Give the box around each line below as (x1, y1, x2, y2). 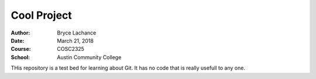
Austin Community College (57, 53, 122, 61)
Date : (11, 37, 25, 44)
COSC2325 (57, 46, 85, 53)
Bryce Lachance (57, 29, 97, 36)
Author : (11, 29, 30, 36)
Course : (11, 46, 32, 53)
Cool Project (11, 9, 73, 22)
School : (11, 53, 30, 61)
